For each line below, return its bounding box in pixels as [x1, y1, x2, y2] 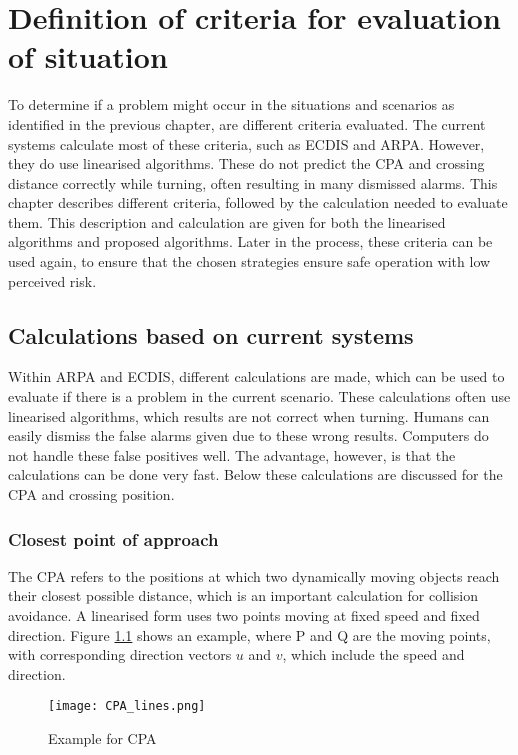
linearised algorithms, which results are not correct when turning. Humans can [8, 405, 490, 426]
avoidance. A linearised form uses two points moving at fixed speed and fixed [8, 605, 480, 626]
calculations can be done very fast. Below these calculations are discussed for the [8, 464, 503, 485]
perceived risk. [8, 270, 97, 291]
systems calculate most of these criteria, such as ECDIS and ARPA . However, [8, 133, 485, 154]
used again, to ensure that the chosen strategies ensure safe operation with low [8, 251, 491, 272]
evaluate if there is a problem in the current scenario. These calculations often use [8, 386, 511, 407]
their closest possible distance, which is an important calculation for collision [8, 585, 479, 606]
